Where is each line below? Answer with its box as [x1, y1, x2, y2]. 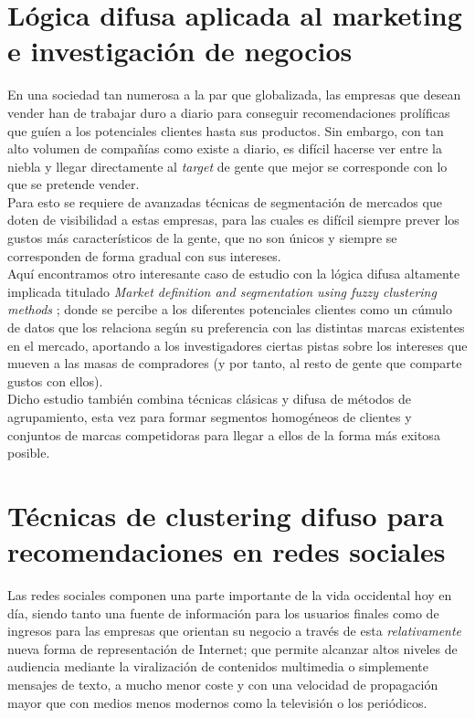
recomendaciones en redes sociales [7, 533, 446, 570]
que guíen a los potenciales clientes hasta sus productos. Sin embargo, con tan [7, 121, 444, 140]
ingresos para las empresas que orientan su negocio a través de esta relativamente [7, 621, 462, 640]
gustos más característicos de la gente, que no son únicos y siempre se [7, 228, 397, 248]
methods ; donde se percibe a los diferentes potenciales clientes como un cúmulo [7, 300, 452, 319]
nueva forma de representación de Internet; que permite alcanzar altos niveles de [7, 639, 458, 658]
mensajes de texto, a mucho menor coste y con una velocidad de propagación [7, 675, 438, 694]
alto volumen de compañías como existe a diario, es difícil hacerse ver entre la [7, 139, 443, 158]
